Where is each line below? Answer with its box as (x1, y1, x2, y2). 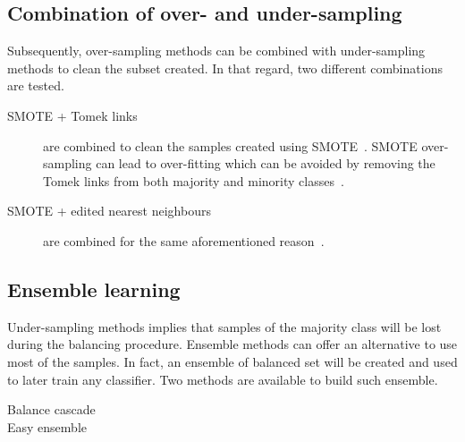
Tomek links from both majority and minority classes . (43, 171, 344, 190)
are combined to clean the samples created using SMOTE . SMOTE (43, 136, 418, 155)
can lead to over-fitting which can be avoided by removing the (96, 154, 435, 173)
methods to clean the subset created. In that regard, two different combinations (7, 58, 443, 77)
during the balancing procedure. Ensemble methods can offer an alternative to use (7, 335, 458, 353)
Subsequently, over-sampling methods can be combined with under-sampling (7, 41, 426, 60)
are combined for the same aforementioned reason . (43, 231, 325, 250)
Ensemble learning (7, 275, 181, 302)
